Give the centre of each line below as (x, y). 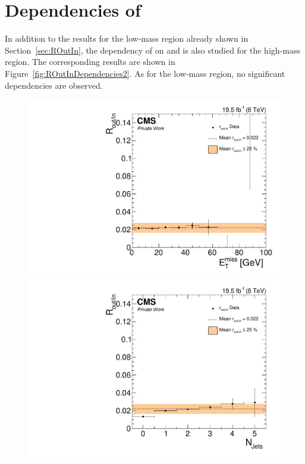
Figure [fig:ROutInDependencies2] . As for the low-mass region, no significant (145, 73)
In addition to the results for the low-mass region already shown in (127, 38)
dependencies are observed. (54, 85)
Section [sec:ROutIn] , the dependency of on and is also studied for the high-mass (152, 50)
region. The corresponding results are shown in (90, 62)
